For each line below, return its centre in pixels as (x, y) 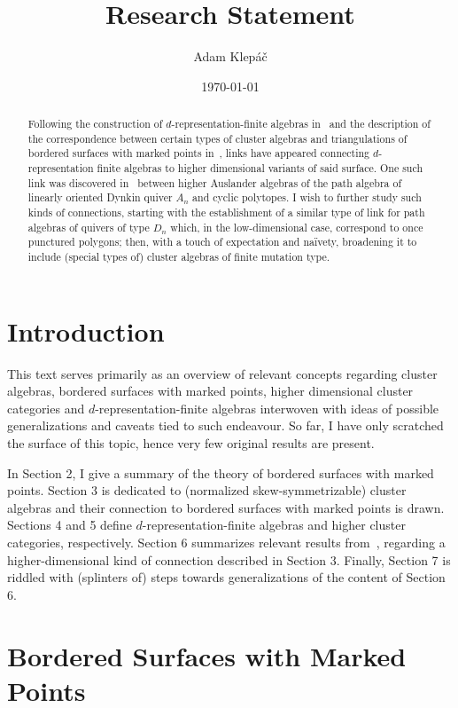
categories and (46, 408)
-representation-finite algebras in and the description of (301, 124)
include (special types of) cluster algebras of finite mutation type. (179, 257)
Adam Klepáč (230, 56)
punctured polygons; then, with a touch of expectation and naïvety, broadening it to (222, 242)
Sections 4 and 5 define (70, 525)
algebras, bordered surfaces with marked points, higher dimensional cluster (210, 391)
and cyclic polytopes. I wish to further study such (307, 197)
